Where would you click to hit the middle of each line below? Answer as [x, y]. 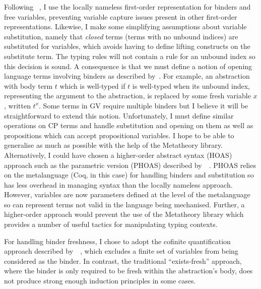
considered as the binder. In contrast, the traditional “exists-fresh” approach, [123, 261]
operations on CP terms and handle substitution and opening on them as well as [129, 125]
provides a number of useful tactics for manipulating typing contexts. [111, 224]
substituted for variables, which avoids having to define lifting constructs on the [127, 46]
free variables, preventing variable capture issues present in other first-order [121, 16]
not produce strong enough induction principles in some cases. [100, 281]
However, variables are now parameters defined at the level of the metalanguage [127, 194]
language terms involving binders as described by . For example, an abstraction [127, 76]
